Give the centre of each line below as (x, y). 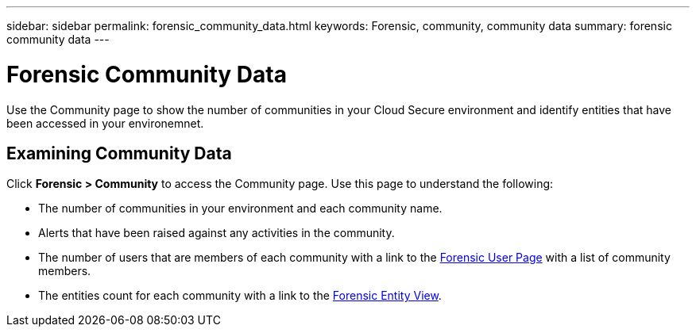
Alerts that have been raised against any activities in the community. (217, 233)
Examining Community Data (119, 153)
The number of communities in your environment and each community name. (240, 209)
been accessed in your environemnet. (105, 123)
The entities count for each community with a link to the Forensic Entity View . (240, 296)
